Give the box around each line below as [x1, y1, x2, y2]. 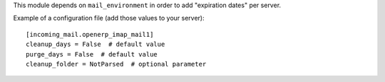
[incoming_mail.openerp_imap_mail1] [26, 30, 154, 38]
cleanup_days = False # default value [26, 40, 165, 49]
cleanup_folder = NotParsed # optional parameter [26, 60, 207, 68]
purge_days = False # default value [26, 50, 158, 58]
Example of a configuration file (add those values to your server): [13, 14, 205, 23]
